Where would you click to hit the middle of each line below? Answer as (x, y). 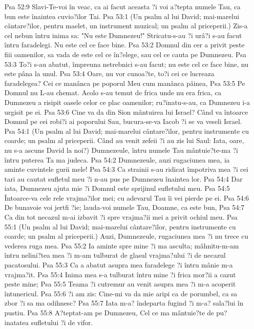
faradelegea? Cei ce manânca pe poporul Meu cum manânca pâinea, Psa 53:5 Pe (125, 83)
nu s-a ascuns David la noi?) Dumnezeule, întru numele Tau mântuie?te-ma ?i (121, 150)
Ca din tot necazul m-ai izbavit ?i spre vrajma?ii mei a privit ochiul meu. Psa (121, 217)
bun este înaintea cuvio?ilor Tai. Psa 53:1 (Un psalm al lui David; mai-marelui (122, 16)
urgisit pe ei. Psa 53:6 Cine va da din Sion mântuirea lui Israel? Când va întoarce (126, 112)
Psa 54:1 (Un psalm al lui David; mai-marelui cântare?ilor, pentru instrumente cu (127, 131)
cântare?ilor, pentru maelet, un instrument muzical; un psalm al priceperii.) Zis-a (126, 26)
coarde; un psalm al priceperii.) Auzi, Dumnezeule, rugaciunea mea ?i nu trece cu (126, 236)
